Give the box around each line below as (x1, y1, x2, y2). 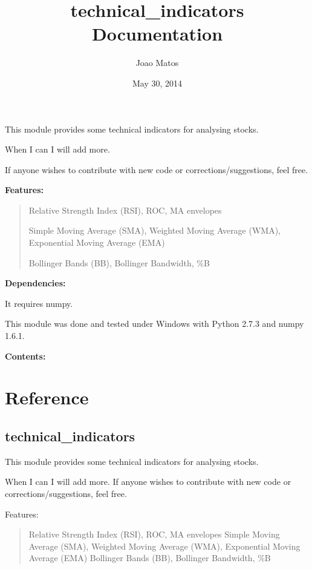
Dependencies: (5, 277, 66, 289)
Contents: (5, 349, 46, 362)
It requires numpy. (5, 297, 73, 309)
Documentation (91, 21, 223, 46)
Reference (5, 385, 89, 410)
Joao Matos (135, 56, 179, 69)
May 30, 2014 (132, 76, 183, 89)
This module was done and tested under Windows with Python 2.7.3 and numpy (5, 317, 304, 330)
